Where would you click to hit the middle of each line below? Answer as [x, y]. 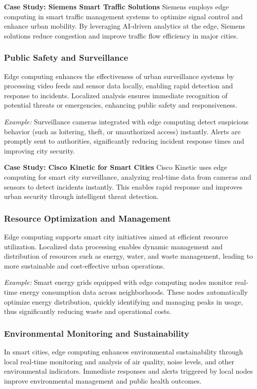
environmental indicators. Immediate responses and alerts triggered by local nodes [128, 371]
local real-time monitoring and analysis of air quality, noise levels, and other [119, 361]
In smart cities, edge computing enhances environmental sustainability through [124, 351]
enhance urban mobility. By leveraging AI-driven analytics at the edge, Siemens [125, 26]
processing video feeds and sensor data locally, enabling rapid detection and [119, 86]
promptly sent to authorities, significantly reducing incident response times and [124, 141]
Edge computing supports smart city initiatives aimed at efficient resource [116, 236]
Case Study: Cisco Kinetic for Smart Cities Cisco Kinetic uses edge [116, 167]
